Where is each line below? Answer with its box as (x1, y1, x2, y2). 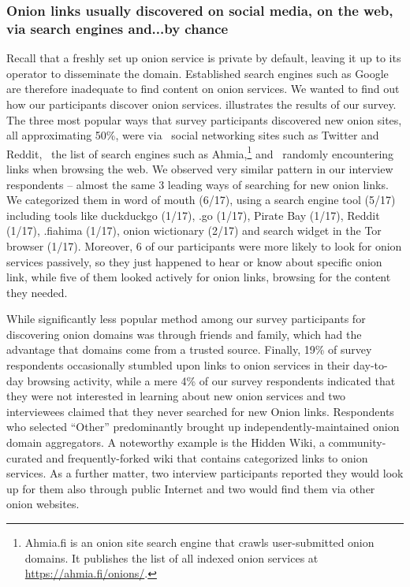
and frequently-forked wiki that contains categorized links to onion (46, 449, 368, 466)
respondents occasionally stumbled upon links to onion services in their (6, 357, 350, 373)
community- (328, 434, 386, 451)
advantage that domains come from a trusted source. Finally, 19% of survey (6, 341, 372, 358)
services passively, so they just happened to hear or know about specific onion (6, 253, 382, 269)
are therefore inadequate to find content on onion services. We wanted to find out (6, 80, 400, 97)
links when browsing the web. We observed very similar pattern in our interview (6, 160, 393, 176)
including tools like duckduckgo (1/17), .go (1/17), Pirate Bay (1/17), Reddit (6, 206, 380, 223)
